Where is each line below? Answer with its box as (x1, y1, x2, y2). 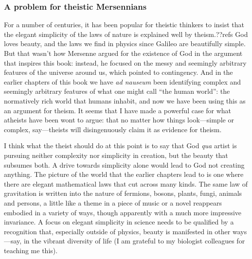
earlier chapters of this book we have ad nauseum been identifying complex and (4, 76, 241, 86)
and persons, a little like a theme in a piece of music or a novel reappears (4, 197, 222, 207)
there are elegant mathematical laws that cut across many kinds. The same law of (4, 178, 248, 189)
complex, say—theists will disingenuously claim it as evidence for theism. (4, 124, 222, 134)
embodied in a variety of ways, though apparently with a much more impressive (4, 207, 242, 217)
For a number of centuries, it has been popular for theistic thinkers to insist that (4, 19, 245, 30)
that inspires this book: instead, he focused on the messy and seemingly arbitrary (4, 57, 247, 68)
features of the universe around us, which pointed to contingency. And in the (4, 67, 233, 77)
